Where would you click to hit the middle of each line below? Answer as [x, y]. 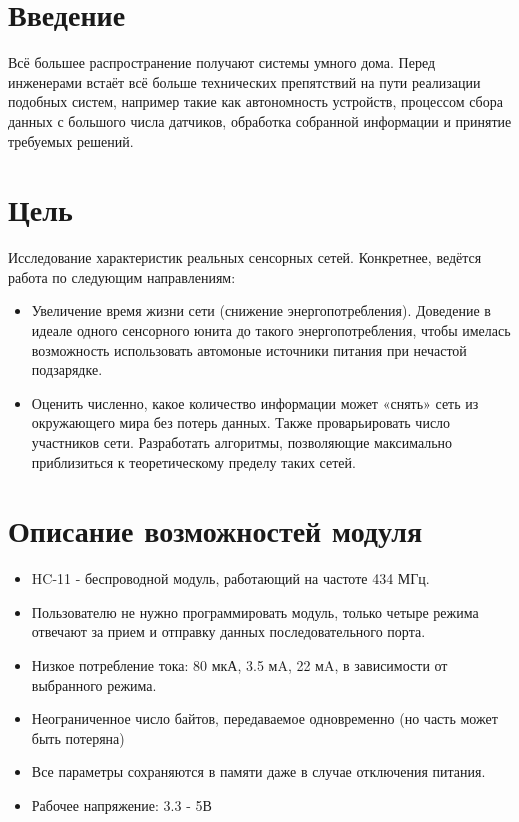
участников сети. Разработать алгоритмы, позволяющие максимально [242, 441]
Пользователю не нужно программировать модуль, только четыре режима [255, 611]
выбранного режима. [94, 684]
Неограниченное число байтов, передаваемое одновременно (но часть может [264, 718]
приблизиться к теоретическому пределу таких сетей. [193, 461]
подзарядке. [67, 369]
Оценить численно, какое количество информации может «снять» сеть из [255, 402]
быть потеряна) [78, 737]
